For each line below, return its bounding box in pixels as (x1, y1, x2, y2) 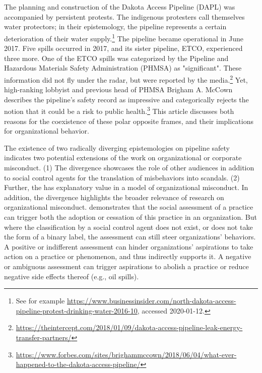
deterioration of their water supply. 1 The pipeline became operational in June (4, 31, 243, 43)
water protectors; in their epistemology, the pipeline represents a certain (4, 21, 227, 32)
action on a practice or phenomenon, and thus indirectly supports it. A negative (4, 251, 251, 262)
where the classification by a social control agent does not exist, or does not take (4, 221, 253, 232)
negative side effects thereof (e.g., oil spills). (4, 271, 139, 281)
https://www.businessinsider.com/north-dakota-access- (67, 295, 236, 306)
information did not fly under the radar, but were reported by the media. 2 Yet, (4, 73, 248, 85)
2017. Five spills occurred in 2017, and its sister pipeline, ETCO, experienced (4, 43, 243, 53)
